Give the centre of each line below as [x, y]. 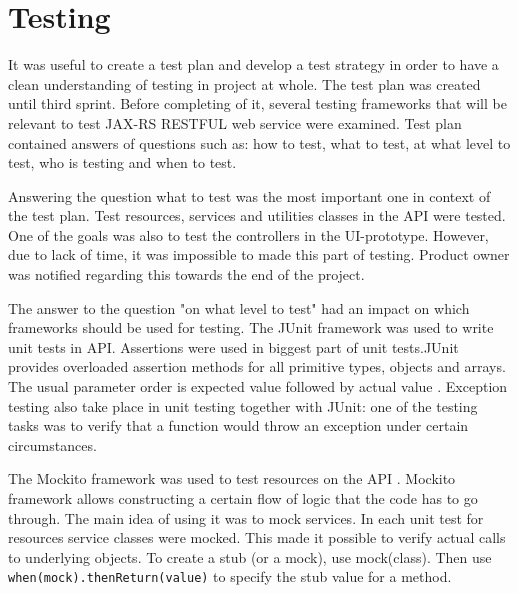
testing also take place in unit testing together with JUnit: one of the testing [243, 405]
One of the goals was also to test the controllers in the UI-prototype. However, [248, 234]
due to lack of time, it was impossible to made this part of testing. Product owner [259, 254]
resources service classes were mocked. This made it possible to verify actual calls [257, 537]
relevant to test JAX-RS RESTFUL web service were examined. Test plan [235, 122]
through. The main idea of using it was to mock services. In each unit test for [246, 517]
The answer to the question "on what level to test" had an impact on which [239, 307]
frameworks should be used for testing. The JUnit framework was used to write [251, 327]
